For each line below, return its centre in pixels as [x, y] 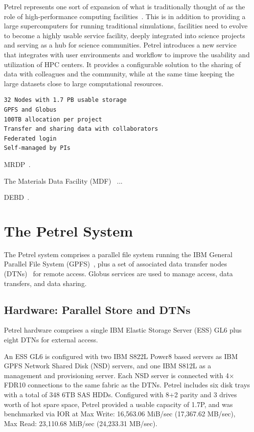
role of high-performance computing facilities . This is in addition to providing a [125, 16]
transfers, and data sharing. [45, 283]
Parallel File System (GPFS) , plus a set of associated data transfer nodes [115, 264]
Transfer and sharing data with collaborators [81, 129]
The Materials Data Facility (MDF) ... [63, 180]
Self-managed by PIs [37, 148]
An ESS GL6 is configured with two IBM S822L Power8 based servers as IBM [121, 356]
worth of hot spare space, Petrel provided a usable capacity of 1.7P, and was [118, 404]
